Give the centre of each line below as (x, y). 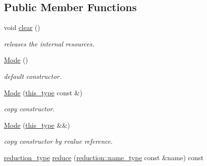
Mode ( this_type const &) (43, 92)
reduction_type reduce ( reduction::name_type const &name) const (104, 157)
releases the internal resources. (49, 43)
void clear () (22, 27)
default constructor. (33, 76)
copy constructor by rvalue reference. (58, 141)
